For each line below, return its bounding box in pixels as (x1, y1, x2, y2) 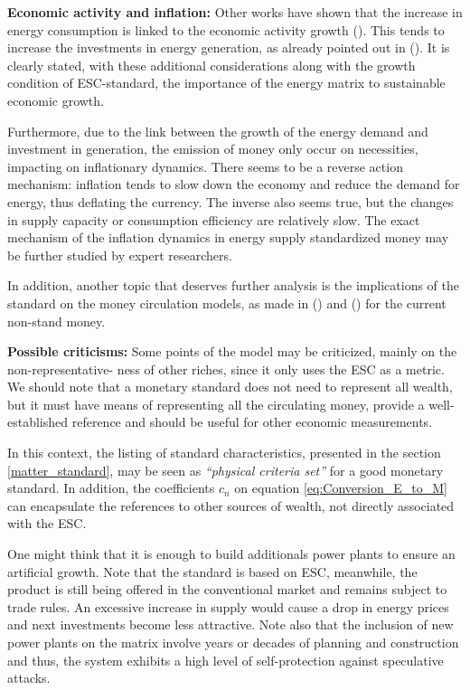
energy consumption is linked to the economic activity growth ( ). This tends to (7, 20, 445, 39)
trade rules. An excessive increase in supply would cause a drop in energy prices (7, 597, 449, 616)
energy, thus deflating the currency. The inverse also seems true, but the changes (7, 192, 454, 211)
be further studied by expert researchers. (7, 245, 232, 264)
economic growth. (7, 90, 104, 109)
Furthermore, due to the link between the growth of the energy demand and (7, 121, 428, 140)
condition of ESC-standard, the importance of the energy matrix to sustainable (7, 73, 446, 92)
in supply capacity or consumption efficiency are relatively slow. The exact (7, 210, 420, 229)
